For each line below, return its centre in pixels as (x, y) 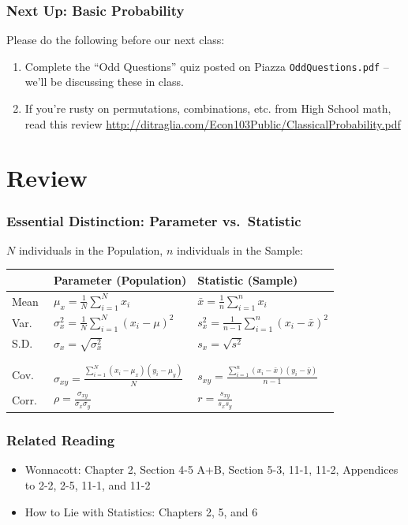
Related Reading (61, 440)
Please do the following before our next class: (116, 40)
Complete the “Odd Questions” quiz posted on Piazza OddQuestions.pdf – (207, 66)
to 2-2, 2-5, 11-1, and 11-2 (88, 484)
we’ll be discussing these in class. (104, 82)
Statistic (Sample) (248, 279)
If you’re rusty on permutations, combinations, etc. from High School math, (208, 108)
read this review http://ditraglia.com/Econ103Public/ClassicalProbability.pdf (213, 123)
